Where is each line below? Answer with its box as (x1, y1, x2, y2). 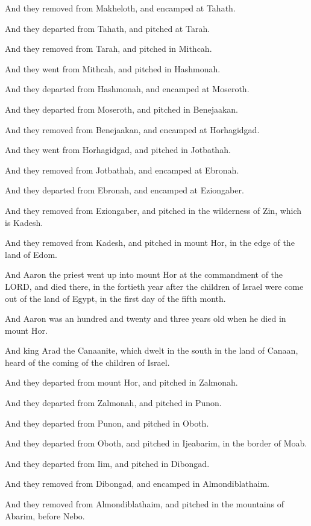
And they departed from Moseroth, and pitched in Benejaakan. (5, 102, 238, 115)
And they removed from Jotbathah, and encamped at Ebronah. (5, 163, 239, 176)
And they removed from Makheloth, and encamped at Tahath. (5, 2, 236, 14)
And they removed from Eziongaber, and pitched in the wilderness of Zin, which (5, 204, 302, 216)
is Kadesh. (5, 216, 43, 228)
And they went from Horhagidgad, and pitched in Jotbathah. (5, 143, 231, 156)
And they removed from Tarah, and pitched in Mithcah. (5, 42, 212, 55)
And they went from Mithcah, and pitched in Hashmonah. (5, 62, 221, 75)
